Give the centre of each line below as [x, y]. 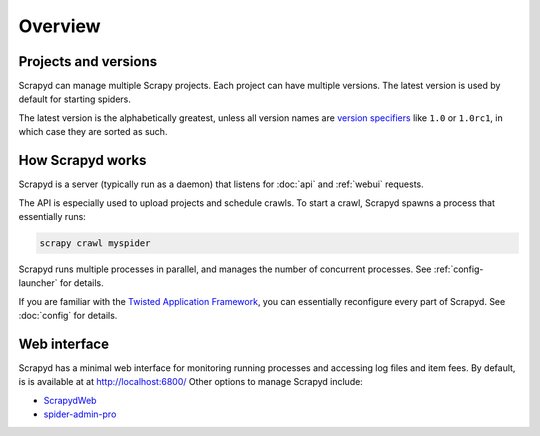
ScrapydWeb [70, 400]
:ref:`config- [458, 269]
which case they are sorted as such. [93, 132]
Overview [59, 26]
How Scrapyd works [82, 160]
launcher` [38, 283]
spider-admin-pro [80, 414]
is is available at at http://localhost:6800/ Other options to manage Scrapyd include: [191, 382]
